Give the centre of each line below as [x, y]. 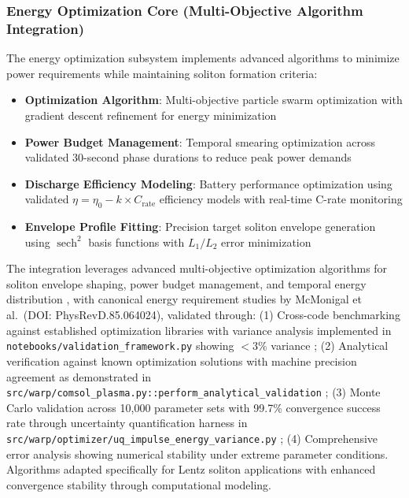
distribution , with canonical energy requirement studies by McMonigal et [184, 299]
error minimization [266, 242]
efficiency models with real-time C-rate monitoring [281, 199]
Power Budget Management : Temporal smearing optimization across [200, 141]
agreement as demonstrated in [79, 376]
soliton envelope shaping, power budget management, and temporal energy [186, 283]
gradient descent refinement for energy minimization [151, 115]
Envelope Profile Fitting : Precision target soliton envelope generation [200, 227]
